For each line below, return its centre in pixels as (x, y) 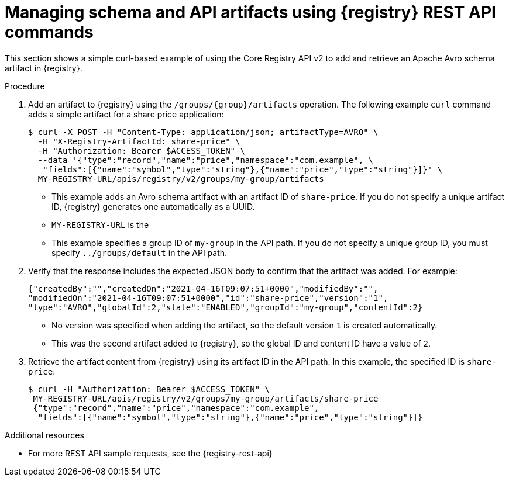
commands (49, 32)
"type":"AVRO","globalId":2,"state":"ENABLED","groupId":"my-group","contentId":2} (226, 307)
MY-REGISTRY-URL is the (100, 224)
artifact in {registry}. (44, 68)
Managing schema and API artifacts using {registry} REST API (250, 12)
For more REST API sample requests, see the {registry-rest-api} (150, 453)
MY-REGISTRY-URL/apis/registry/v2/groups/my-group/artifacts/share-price (206, 398)
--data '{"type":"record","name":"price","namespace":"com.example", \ (206, 160)
